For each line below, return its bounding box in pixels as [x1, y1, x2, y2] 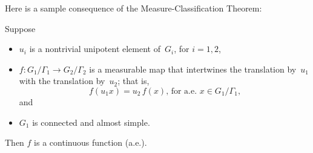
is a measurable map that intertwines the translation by [89, 62, 297, 75]
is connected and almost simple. [32, 116, 150, 128]
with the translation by [19, 74, 105, 87]
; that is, [117, 74, 150, 87]
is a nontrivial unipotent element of [29, 42, 161, 55]
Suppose [5, 22, 36, 34]
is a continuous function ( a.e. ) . [34, 136, 147, 149]
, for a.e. [166, 86, 197, 96]
